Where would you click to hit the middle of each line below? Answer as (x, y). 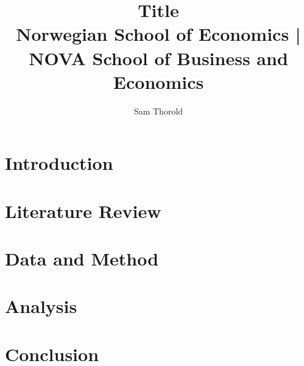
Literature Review (83, 210)
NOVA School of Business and (158, 58)
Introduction (59, 163)
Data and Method (82, 259)
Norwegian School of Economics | (158, 34)
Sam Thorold (158, 111)
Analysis (41, 306)
